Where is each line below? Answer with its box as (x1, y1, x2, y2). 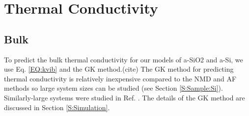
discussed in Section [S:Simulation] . (4, 102, 110, 112)
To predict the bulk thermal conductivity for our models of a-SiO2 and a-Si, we (4, 54, 243, 64)
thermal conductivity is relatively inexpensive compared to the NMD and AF (4, 73, 237, 83)
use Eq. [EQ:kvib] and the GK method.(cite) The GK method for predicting (4, 64, 234, 74)
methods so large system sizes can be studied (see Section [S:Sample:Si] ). (4, 83, 223, 93)
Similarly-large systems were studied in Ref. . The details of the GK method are (4, 92, 245, 102)
